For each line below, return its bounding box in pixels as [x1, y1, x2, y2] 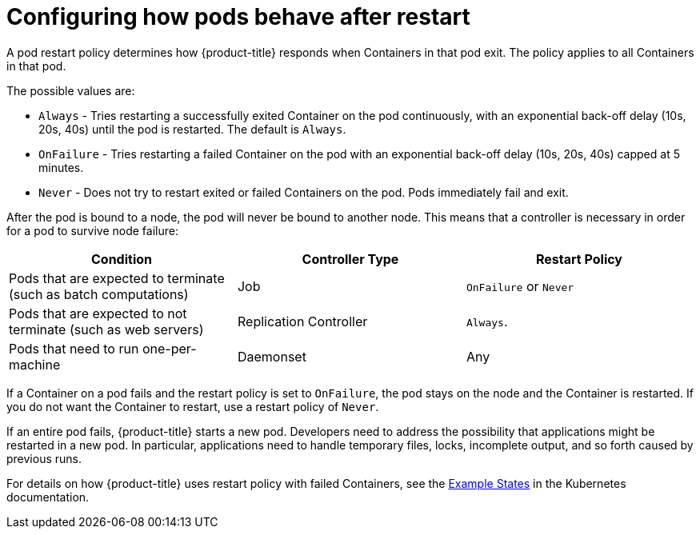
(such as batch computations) [9, 285, 189, 302]
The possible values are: [6, 83, 135, 98]
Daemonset [237, 348, 306, 365]
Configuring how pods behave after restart [6, 3, 470, 30]
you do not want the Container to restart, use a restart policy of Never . [6, 399, 379, 413]
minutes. [38, 160, 84, 174]
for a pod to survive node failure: [6, 223, 178, 238]
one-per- [142, 340, 197, 357]
